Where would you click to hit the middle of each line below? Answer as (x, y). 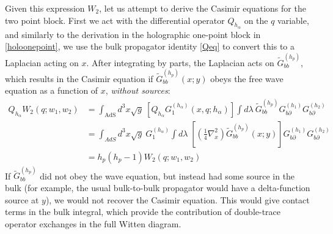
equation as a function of (52, 90)
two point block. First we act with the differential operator (115, 20)
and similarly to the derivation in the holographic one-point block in (133, 34)
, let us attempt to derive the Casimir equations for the (203, 8)
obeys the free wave (247, 78)
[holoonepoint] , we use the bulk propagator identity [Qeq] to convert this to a (150, 46)
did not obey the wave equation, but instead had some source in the (167, 175)
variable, (293, 20)
